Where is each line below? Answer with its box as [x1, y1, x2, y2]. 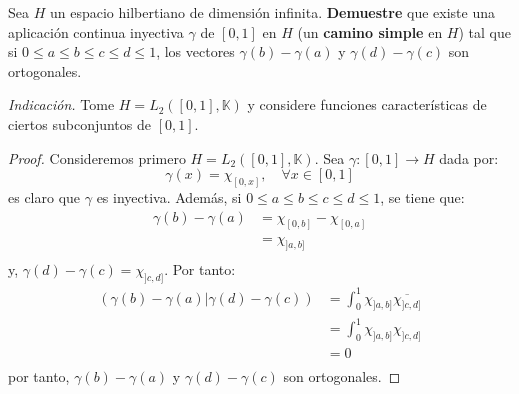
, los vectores [156, 41, 235, 62]
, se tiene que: [380, 187, 465, 208]
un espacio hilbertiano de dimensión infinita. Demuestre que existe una [49, 2, 495, 22]
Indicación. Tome [8, 94, 115, 115]
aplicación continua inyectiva [8, 21, 184, 42]
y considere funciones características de [247, 94, 487, 115]
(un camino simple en [297, 21, 443, 42]
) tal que [458, 21, 511, 42]
